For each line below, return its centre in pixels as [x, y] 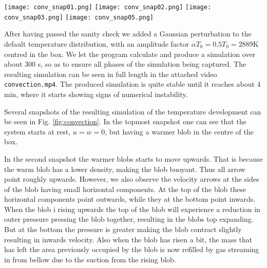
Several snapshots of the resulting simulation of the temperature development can [133, 111]
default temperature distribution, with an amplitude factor [97, 43]
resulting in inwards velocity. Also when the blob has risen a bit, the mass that [128, 239]
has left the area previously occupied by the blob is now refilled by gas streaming [132, 249]
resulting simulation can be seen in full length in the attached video [111, 74]
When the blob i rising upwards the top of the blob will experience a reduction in [132, 209]
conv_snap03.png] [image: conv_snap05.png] [79, 17]
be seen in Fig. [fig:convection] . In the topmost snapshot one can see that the [125, 121]
